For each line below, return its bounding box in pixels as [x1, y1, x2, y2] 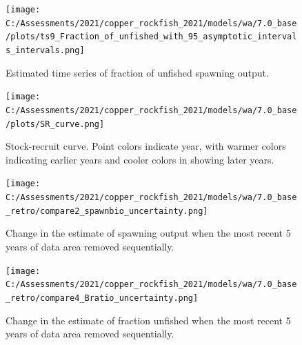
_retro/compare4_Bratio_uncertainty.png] [6, 293, 199, 303]
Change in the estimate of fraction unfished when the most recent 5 [6, 313, 291, 327]
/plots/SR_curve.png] [6, 119, 105, 129]
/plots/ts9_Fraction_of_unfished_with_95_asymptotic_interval [6, 32, 297, 42]
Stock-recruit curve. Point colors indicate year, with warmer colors [6, 139, 286, 153]
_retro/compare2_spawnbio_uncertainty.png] [6, 206, 208, 216]
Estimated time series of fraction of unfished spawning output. [6, 65, 269, 79]
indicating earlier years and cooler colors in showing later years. [6, 152, 274, 166]
